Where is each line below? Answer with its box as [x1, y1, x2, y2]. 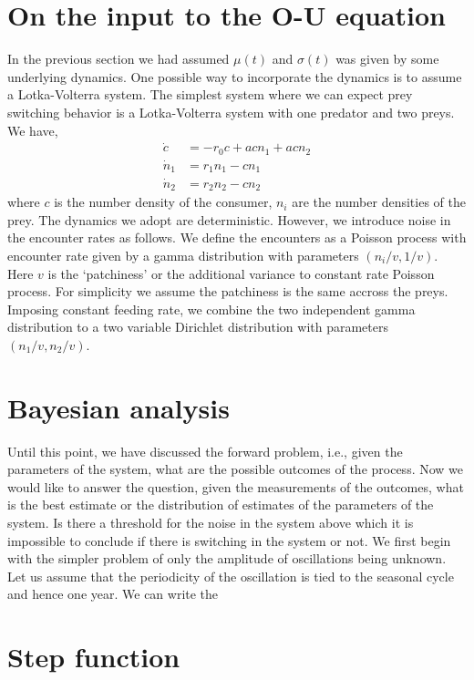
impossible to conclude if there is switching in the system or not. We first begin [7, 531, 451, 550]
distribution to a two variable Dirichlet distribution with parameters [7, 317, 388, 336]
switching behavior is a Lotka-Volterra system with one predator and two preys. [7, 102, 455, 121]
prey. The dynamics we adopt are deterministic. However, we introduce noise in [7, 210, 451, 229]
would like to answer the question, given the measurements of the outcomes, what [7, 477, 464, 496]
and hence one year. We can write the [7, 584, 219, 603]
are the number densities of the [292, 192, 466, 211]
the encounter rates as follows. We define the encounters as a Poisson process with [7, 228, 467, 247]
